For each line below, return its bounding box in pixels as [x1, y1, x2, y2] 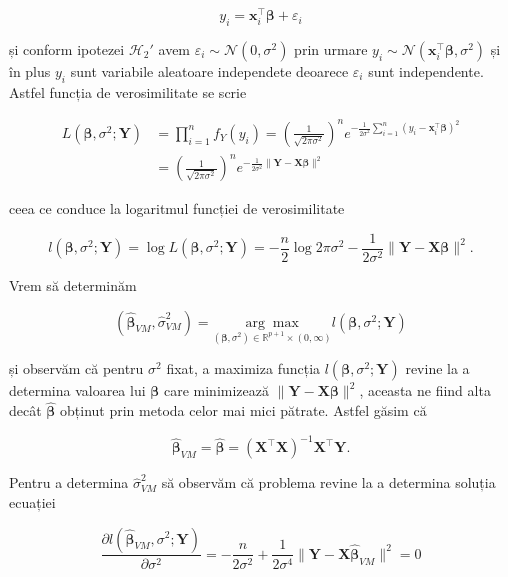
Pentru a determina [9, 472, 129, 493]
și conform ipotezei [9, 38, 125, 59]
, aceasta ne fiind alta [359, 380, 491, 401]
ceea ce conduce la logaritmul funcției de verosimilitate [9, 198, 345, 219]
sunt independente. [368, 60, 484, 81]
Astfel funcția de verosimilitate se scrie [9, 81, 247, 102]
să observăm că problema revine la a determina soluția [161, 472, 496, 493]
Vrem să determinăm [9, 274, 137, 295]
